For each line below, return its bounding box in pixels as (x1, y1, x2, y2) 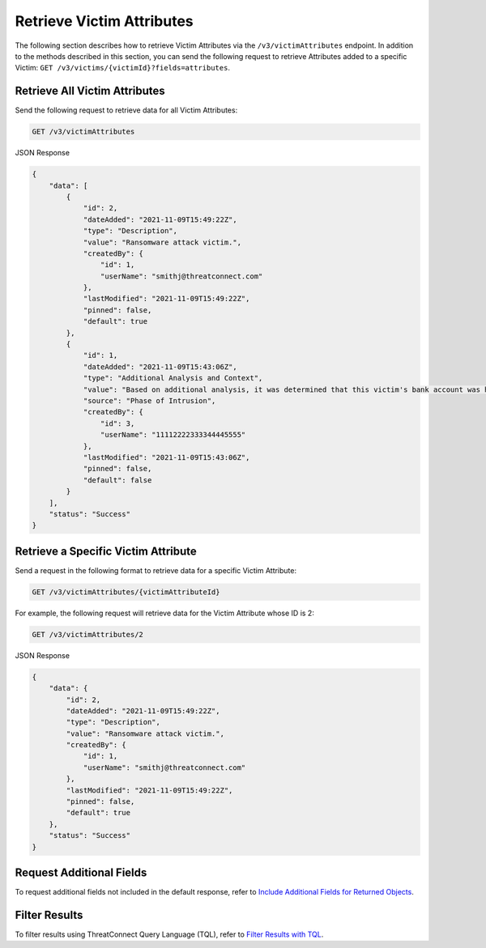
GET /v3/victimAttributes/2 (32, 630, 143, 639)
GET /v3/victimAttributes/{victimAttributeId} (32, 587, 220, 597)
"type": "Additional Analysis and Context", (83, 373, 263, 383)
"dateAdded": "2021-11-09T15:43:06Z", (83, 362, 238, 372)
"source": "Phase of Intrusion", (83, 397, 216, 405)
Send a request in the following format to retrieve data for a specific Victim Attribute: (15, 565, 297, 575)
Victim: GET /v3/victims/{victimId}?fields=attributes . (15, 63, 231, 73)
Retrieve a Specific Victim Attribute (15, 544, 198, 558)
